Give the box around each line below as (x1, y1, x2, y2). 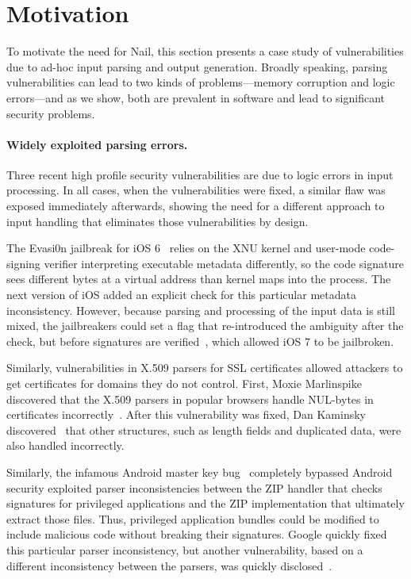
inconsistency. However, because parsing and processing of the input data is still (6, 301, 395, 318)
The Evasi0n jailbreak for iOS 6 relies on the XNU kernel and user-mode (6, 240, 366, 256)
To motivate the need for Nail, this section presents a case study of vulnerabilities (6, 43, 404, 59)
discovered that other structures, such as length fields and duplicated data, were (6, 421, 401, 438)
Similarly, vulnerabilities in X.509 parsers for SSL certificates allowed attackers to (6, 359, 403, 376)
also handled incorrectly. (6, 437, 125, 454)
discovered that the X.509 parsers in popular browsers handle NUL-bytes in (6, 390, 374, 407)
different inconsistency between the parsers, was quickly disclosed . (6, 557, 332, 573)
